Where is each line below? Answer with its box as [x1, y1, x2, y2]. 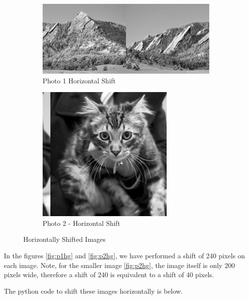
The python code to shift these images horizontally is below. [4, 285, 183, 296]
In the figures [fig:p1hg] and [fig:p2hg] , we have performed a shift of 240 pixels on [4, 251, 245, 261]
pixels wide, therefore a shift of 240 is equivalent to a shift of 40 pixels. [4, 269, 214, 280]
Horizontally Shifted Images [23, 234, 106, 244]
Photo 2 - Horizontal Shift [43, 218, 121, 228]
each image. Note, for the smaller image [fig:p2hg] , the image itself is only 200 [4, 260, 235, 270]
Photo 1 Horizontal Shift [43, 75, 116, 85]
